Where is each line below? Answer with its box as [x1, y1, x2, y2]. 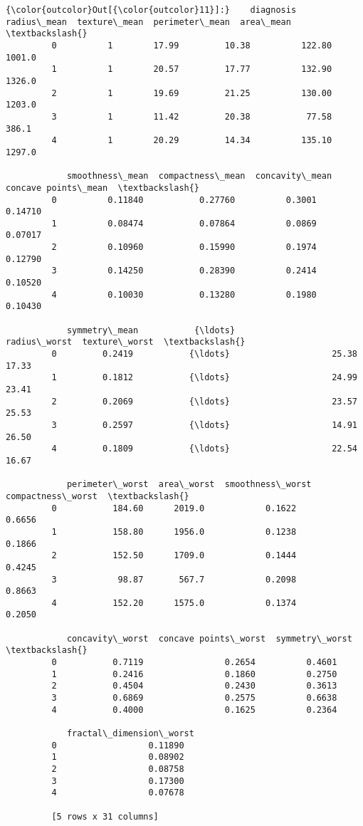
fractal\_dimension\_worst [66, 728, 194, 739]
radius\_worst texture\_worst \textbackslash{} [6, 337, 246, 347]
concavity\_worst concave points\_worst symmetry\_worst [66, 633, 352, 644]
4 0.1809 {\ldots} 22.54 [51, 444, 357, 454]
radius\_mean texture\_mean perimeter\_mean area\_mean [6, 16, 291, 27]
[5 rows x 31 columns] [51, 811, 159, 822]
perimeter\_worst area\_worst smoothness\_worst [66, 479, 312, 490]
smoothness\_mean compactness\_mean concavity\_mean [66, 171, 332, 182]
